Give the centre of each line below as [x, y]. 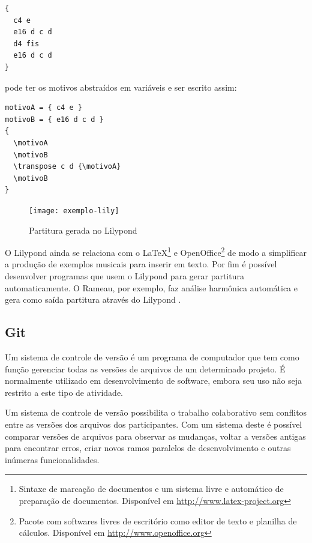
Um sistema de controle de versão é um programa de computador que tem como [152, 356]
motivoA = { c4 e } [43, 108]
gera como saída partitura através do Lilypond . [93, 299]
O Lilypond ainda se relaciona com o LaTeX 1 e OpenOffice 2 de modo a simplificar [156, 251]
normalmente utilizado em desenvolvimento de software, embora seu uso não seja [154, 381]
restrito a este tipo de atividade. [64, 392]
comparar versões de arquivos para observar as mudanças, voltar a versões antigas [155, 436]
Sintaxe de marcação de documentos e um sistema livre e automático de [151, 489]
